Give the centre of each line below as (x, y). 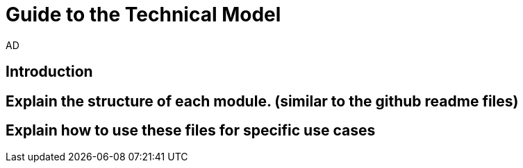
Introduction (49, 72)
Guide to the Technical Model (143, 15)
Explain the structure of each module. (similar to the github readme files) (262, 101)
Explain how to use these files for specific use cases (191, 131)
